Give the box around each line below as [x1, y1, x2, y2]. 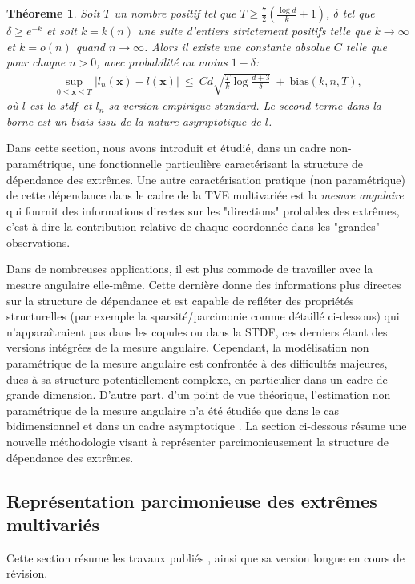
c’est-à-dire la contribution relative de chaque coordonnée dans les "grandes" [6, 218, 380, 235]
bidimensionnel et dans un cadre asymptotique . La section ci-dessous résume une [6, 417, 407, 434]
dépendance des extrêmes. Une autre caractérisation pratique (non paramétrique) [6, 171, 405, 187]
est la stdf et [29, 97, 92, 114]
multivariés [6, 511, 100, 536]
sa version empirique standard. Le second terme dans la [108, 97, 381, 114]
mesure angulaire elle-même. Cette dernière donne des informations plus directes [6, 276, 401, 293]
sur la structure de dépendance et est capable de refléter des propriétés [6, 292, 354, 308]
